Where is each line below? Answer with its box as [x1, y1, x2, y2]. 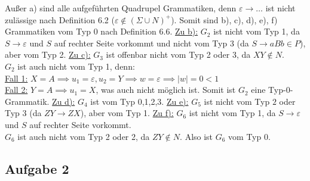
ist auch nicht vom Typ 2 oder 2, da [17, 130, 150, 142]
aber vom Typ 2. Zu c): [5, 48, 91, 61]
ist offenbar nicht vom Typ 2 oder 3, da [106, 48, 251, 61]
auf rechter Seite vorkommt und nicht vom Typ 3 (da [54, 36, 249, 49]
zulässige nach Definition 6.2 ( [5, 13, 115, 26]
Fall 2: [5, 83, 28, 96]
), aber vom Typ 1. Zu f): [80, 107, 174, 119]
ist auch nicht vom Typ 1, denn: [17, 60, 135, 72]
